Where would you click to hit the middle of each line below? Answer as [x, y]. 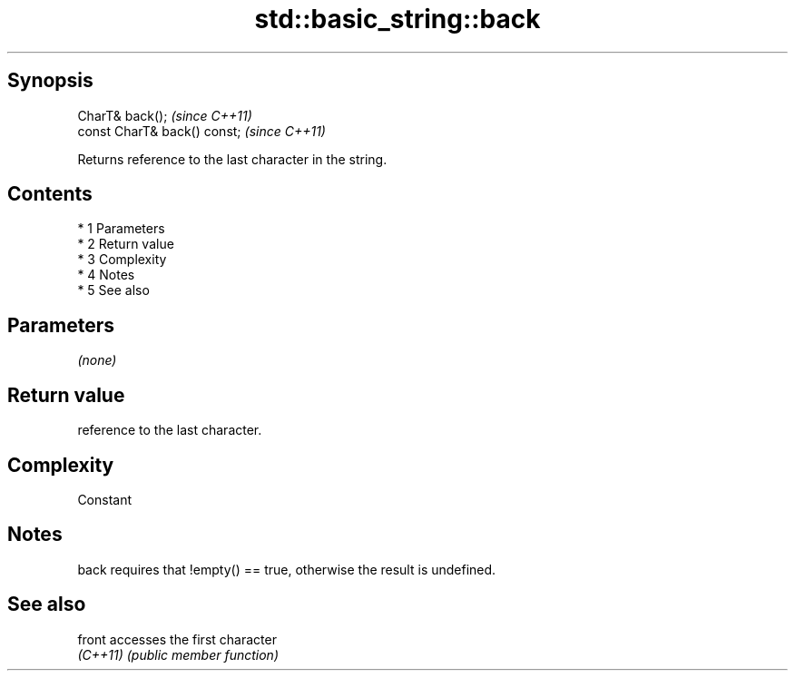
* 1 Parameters [121, 229]
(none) [97, 360]
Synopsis [50, 81]
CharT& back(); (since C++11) [165, 115]
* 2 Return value [126, 244]
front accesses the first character [177, 639]
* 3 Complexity [122, 260]
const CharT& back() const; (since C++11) [201, 131]
